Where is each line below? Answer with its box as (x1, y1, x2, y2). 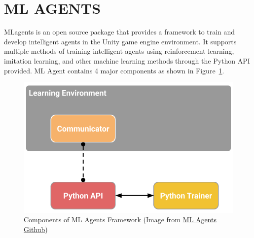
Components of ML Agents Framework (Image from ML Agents (24, 214, 217, 225)
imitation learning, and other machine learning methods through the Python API (4, 55, 250, 66)
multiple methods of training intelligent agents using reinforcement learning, (4, 46, 234, 56)
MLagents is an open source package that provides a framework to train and (4, 27, 235, 37)
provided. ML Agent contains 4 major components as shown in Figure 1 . (4, 65, 224, 75)
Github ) (24, 224, 48, 234)
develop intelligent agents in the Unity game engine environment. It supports (4, 36, 237, 46)
